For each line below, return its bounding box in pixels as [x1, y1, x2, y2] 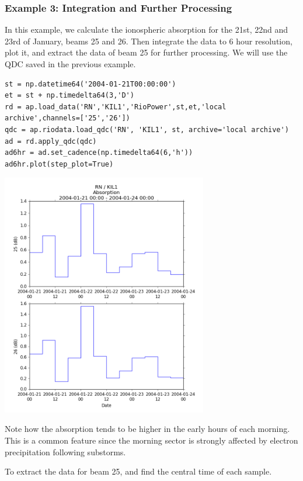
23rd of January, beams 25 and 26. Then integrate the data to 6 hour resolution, [5, 34, 292, 47]
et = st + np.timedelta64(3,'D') [5, 91, 134, 100]
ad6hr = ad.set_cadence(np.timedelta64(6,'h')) [5, 148, 193, 157]
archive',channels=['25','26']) [5, 114, 130, 123]
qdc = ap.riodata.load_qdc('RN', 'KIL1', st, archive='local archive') [5, 125, 289, 134]
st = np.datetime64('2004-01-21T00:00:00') [5, 79, 176, 88]
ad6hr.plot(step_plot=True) [5, 160, 114, 168]
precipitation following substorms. [5, 445, 126, 458]
